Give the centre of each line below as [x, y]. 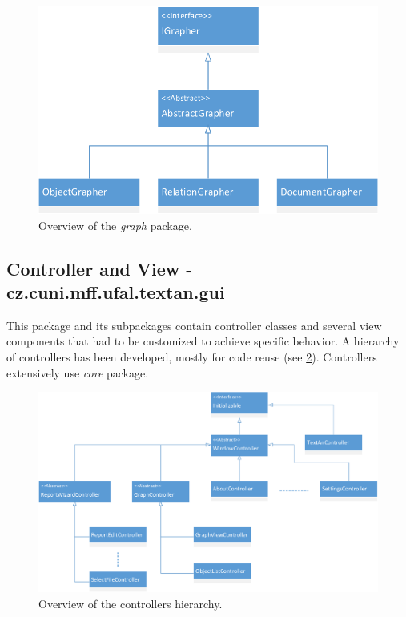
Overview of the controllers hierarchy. [131, 603]
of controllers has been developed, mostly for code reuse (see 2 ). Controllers [192, 357]
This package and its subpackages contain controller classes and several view [194, 325]
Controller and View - [100, 268]
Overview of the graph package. [115, 225]
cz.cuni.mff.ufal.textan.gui [116, 292]
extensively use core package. [78, 372]
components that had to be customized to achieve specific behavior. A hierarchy [203, 341]
